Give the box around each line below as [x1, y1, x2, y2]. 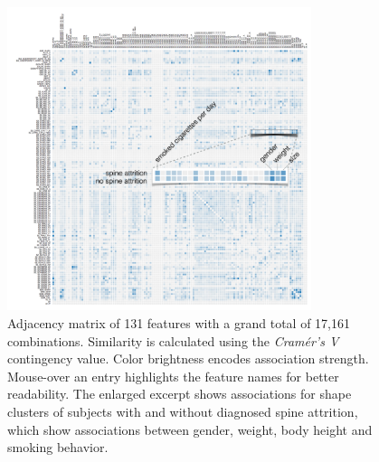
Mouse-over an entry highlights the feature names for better [7, 366, 339, 385]
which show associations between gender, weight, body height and [7, 420, 373, 438]
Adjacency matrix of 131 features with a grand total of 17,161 [7, 313, 350, 332]
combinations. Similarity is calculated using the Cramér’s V [7, 331, 339, 350]
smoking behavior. [7, 438, 109, 457]
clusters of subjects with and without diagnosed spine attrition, [7, 401, 358, 420]
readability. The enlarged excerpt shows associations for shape [7, 384, 352, 403]
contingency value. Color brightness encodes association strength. [7, 349, 369, 368]
